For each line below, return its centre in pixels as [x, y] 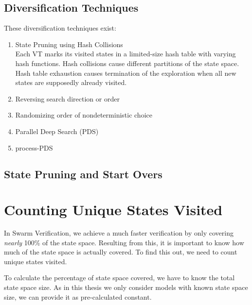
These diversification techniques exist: [60, 28]
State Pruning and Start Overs [83, 174]
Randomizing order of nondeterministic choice [84, 115]
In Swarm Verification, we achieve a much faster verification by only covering [119, 233]
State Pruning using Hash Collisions [69, 44]
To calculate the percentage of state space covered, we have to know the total [119, 278]
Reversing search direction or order [67, 98]
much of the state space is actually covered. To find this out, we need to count [121, 252]
